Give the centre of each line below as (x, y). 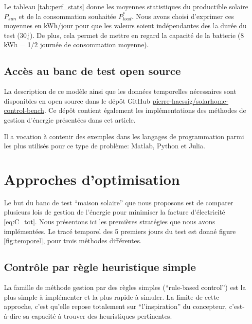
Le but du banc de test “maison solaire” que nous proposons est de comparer (119, 202)
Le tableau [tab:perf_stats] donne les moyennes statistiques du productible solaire (126, 6)
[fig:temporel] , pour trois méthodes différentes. (73, 241)
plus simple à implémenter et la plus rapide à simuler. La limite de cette (112, 297)
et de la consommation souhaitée (67, 16)
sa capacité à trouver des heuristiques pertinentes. (98, 315)
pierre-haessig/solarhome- (190, 100)
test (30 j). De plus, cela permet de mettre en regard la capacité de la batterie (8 (124, 35)
